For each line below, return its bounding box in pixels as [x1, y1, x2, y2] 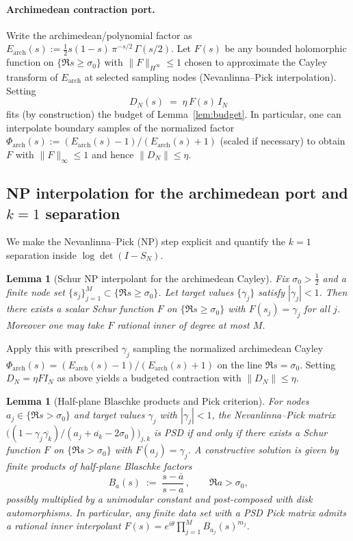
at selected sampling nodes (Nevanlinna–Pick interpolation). [84, 70, 337, 84]
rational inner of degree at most [117, 318, 250, 332]
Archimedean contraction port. [6, 1, 155, 16]
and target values [73, 407, 145, 422]
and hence [91, 147, 134, 161]
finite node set [6, 285, 65, 299]
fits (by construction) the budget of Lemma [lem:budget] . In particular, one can [6, 107, 341, 121]
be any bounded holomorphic [224, 41, 347, 55]
